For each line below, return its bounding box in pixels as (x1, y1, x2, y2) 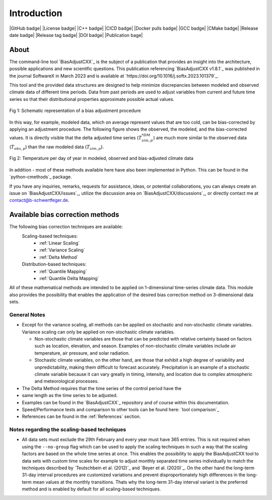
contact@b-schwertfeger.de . (9, 197, 70, 203)
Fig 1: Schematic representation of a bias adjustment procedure (9, 107, 141, 114)
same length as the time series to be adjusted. (22, 393, 118, 399)
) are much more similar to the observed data (153, 135, 247, 141)
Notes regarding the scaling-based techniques (9, 426, 126, 433)
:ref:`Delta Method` (39, 254, 79, 260)
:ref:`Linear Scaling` (39, 240, 80, 246)
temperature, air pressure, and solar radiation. (34, 350, 130, 356)
